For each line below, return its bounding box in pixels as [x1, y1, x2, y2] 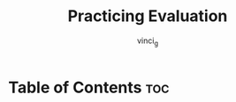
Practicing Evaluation [67, 6, 228, 26]
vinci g [136, 35, 159, 47]
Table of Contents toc [8, 77, 170, 98]
